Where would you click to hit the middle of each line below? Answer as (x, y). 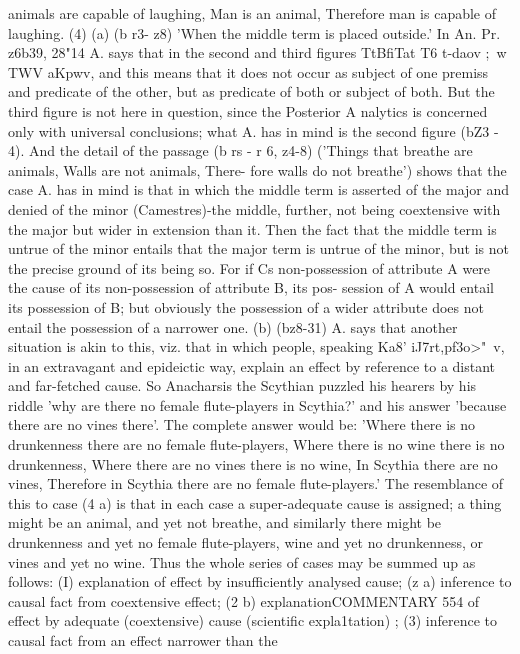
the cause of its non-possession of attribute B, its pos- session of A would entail (251, 287)
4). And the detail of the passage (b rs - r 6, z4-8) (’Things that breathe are (240, 150)
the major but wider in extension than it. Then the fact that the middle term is (252, 228)
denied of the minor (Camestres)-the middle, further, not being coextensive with (254, 208)
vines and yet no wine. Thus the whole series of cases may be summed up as (242, 561)
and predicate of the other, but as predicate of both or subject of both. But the (251, 91)
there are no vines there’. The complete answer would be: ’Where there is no (242, 424)
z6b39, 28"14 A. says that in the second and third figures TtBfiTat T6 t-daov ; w (257, 52)
